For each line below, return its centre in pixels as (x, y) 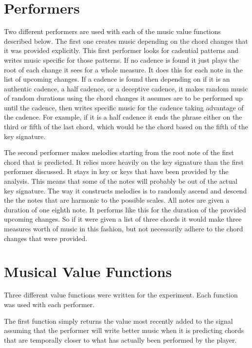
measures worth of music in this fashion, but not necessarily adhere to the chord (124, 228)
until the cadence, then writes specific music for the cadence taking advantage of (124, 107)
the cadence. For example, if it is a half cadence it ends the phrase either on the (123, 117)
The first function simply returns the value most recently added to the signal (118, 321)
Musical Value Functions (88, 271)
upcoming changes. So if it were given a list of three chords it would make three (123, 219)
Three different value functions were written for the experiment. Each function (121, 295)
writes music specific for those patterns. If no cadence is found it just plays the (121, 60)
